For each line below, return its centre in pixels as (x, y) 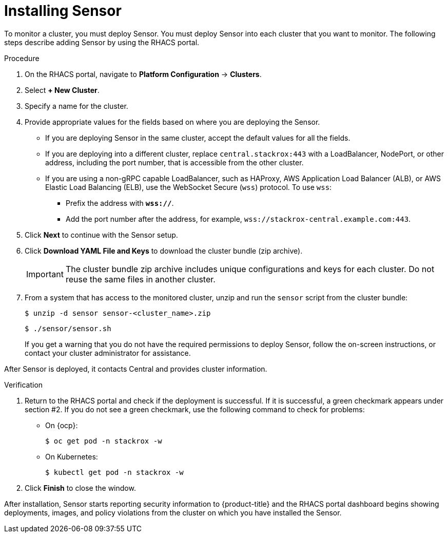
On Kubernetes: (72, 456)
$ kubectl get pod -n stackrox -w (114, 472)
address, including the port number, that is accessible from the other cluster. (174, 162)
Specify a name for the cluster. (76, 106)
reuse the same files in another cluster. (140, 279)
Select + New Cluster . (62, 90)
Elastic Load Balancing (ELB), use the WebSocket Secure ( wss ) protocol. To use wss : (189, 187)
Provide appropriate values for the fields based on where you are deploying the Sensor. (172, 122)
